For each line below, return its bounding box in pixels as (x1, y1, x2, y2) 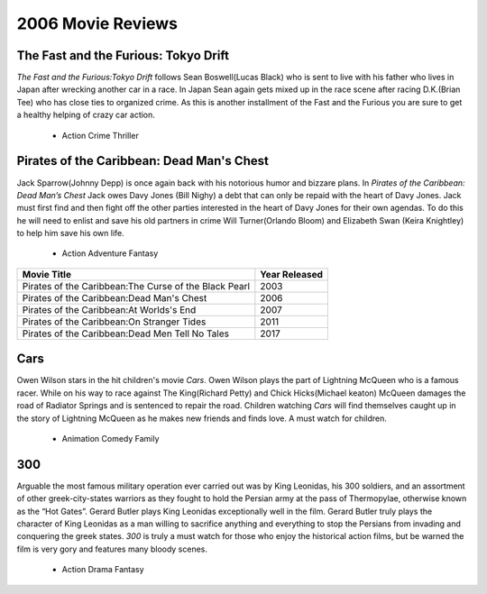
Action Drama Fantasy (61, 564, 144, 575)
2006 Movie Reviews (16, 14, 179, 33)
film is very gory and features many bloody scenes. (16, 544, 207, 554)
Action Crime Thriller (61, 130, 139, 141)
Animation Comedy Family (61, 433, 160, 443)
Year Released (260, 268, 324, 280)
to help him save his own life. (16, 228, 125, 239)
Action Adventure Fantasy (61, 248, 159, 259)
